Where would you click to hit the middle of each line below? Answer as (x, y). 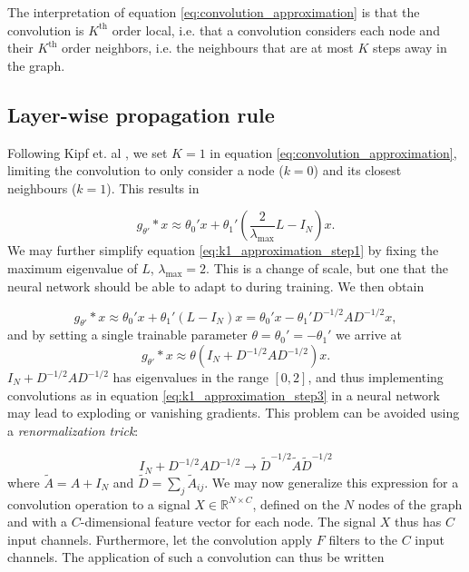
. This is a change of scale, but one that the (327, 267)
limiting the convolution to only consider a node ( (146, 170)
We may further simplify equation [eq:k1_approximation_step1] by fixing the (223, 250)
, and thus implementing (376, 377)
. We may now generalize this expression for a (332, 482)
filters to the (363, 539)
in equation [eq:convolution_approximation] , (333, 152)
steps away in (410, 48)
